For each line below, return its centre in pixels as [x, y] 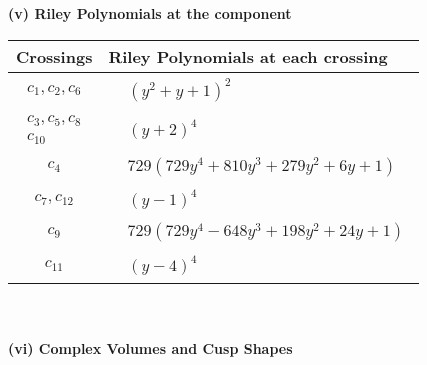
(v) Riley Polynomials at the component [150, 13]
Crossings [54, 56]
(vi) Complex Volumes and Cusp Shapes [150, 347]
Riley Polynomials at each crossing [248, 56]
